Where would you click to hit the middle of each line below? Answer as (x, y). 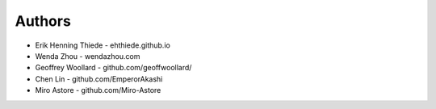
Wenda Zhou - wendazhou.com (88, 56)
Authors (43, 21)
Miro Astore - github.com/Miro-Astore (98, 90)
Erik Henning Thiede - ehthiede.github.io (103, 45)
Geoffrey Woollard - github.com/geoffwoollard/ (113, 68)
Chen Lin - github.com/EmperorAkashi (99, 79)
